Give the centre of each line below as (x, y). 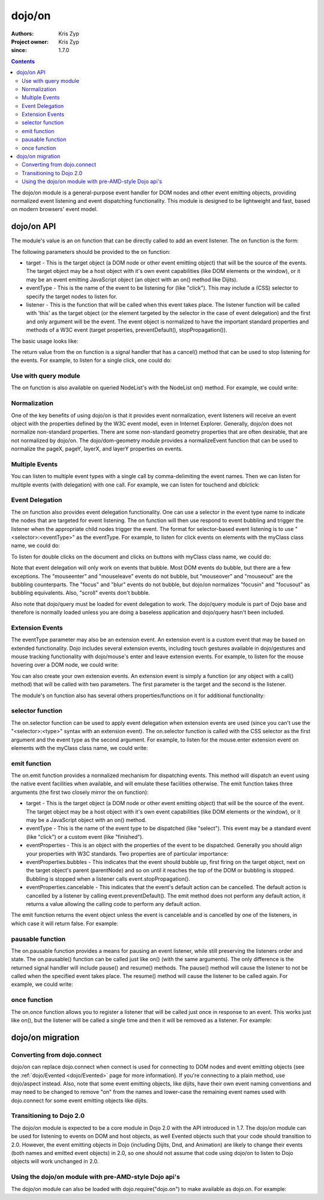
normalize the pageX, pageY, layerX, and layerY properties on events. (97, 449)
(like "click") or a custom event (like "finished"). (85, 836)
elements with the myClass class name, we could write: (79, 748)
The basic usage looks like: (45, 341)
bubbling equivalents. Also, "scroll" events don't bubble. (80, 593)
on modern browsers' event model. (55, 209)
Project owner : (30, 41)
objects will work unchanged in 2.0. (55, 1162)
